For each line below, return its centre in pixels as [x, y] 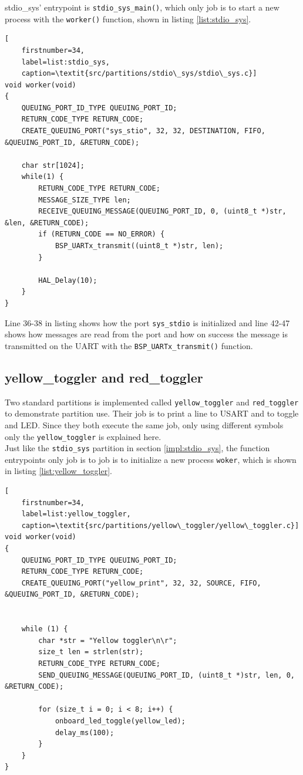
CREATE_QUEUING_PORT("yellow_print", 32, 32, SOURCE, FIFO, [141, 583]
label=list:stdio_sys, [65, 62]
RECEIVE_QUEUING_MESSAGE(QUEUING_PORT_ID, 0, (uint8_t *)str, [162, 211]
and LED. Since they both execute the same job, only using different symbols [144, 424]
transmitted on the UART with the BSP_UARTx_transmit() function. [129, 345]
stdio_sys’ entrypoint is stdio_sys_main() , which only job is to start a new [142, 7]
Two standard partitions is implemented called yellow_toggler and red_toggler [152, 402]
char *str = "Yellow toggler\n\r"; [108, 640]
